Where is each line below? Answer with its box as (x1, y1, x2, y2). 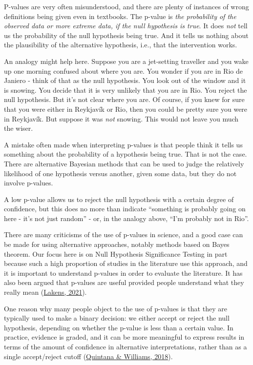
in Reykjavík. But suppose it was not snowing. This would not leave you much (4, 113, 239, 123)
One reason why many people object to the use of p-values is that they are (4, 303, 227, 313)
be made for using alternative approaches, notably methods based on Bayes (4, 239, 230, 249)
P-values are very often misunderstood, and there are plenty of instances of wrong (4, 1, 249, 11)
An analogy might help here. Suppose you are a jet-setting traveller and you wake (4, 56, 249, 66)
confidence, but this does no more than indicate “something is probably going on (4, 203, 246, 214)
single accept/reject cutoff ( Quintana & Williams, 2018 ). (4, 351, 173, 361)
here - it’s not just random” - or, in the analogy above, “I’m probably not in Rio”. (4, 213, 249, 223)
